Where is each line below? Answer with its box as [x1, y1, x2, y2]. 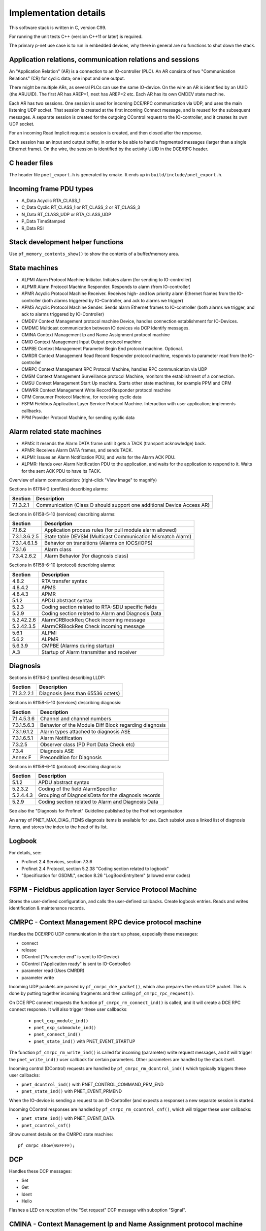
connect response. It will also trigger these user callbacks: [9, 1006, 128, 1012]
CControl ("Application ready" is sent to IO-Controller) [21, 961, 131, 967]
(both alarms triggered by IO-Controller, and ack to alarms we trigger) [42, 297, 184, 303]
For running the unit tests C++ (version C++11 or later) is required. [9, 33, 143, 39]
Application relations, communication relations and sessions [9, 56, 199, 64]
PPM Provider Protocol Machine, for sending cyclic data [21, 415, 135, 421]
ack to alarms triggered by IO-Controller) [21, 311, 104, 317]
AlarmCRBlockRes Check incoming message [41, 623, 145, 630]
